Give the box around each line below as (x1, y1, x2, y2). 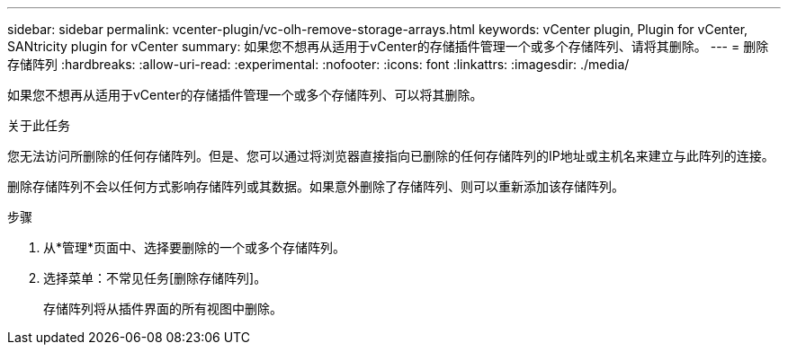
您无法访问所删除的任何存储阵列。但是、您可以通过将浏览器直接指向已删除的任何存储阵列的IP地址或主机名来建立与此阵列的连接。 (7, 148, 775, 163)
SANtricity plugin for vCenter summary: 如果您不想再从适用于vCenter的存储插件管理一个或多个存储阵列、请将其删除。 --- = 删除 (7, 39, 769, 54)
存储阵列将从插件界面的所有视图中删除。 (43, 301, 282, 316)
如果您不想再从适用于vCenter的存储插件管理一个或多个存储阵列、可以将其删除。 (7, 87, 483, 102)
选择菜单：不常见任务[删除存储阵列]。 (43, 270, 267, 286)
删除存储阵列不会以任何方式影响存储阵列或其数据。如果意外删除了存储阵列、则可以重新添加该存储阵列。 (7, 179, 624, 194)
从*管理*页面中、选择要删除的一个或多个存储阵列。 (43, 240, 346, 255)
